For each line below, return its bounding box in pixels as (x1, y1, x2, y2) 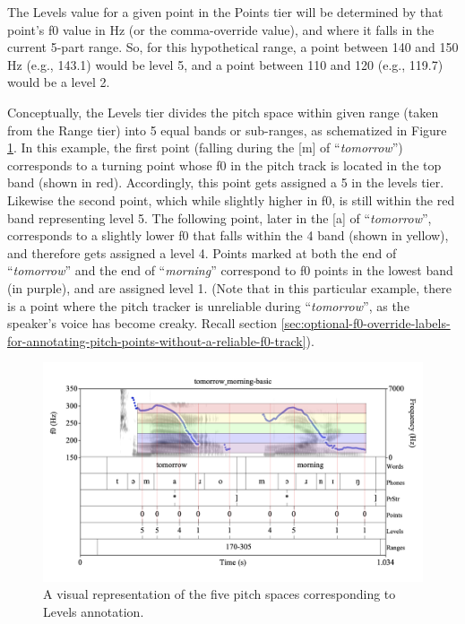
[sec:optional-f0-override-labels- (280, 314, 451, 333)
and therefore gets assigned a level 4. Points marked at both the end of (7, 243, 397, 262)
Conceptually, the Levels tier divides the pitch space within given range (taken (7, 102, 439, 121)
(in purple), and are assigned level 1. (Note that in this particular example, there (7, 278, 452, 297)
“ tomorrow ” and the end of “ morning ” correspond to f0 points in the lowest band (7, 261, 453, 280)
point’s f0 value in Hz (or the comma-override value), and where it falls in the (7, 20, 435, 39)
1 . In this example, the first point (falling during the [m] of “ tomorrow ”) (7, 138, 403, 157)
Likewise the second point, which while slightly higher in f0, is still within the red (7, 190, 455, 209)
